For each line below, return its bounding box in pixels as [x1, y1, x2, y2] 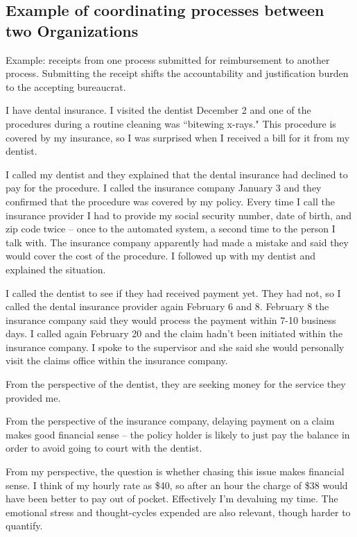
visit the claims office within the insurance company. [6, 353, 228, 368]
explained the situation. [6, 262, 106, 276]
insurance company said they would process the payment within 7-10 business [6, 312, 336, 327]
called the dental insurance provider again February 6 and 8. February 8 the [6, 299, 329, 314]
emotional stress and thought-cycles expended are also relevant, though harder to [6, 504, 351, 519]
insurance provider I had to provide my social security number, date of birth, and [6, 207, 352, 222]
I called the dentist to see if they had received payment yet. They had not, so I [6, 285, 341, 300]
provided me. [6, 390, 61, 404]
